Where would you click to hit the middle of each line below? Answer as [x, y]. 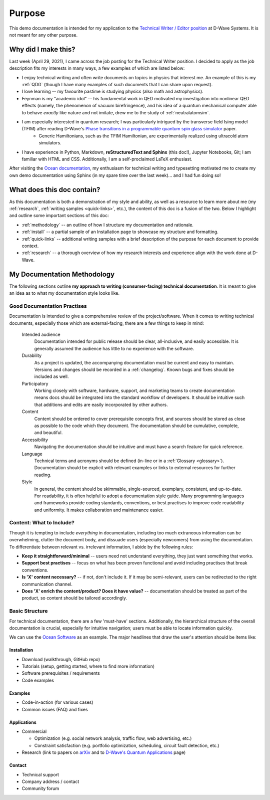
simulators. [50, 143]
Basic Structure [28, 611]
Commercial [34, 731]
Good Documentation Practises [48, 306]
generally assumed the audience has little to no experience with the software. [114, 348]
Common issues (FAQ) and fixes [55, 709]
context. [30, 246]
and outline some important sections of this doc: [59, 216]
